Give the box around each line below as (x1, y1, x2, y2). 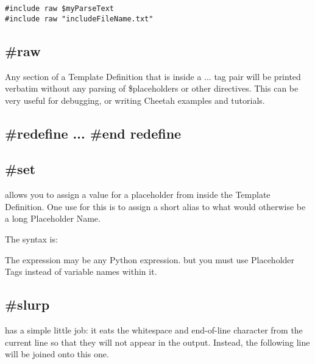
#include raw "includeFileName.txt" (5, 14, 154, 23)
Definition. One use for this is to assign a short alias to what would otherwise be (5, 200, 306, 213)
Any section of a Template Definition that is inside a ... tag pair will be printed (5, 70, 301, 82)
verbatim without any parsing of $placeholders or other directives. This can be (5, 82, 299, 95)
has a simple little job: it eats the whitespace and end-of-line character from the (5, 324, 303, 337)
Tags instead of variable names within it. (5, 265, 157, 278)
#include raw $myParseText (5, 4, 114, 13)
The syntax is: (5, 233, 58, 246)
